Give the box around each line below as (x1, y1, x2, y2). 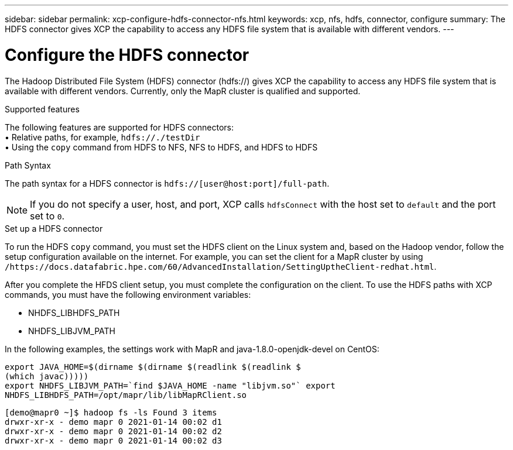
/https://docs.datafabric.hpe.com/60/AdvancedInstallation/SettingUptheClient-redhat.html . (5, 261, 437, 272)
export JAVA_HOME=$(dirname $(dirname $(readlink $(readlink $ (5, 362, 301, 372)
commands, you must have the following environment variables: (5, 289, 251, 300)
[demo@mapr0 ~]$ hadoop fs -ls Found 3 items (5, 407, 217, 417)
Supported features (5, 104, 80, 114)
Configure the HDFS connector (5, 44, 249, 65)
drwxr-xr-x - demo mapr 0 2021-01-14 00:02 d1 (5, 417, 222, 427)
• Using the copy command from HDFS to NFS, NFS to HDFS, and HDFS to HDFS (5, 142, 318, 152)
